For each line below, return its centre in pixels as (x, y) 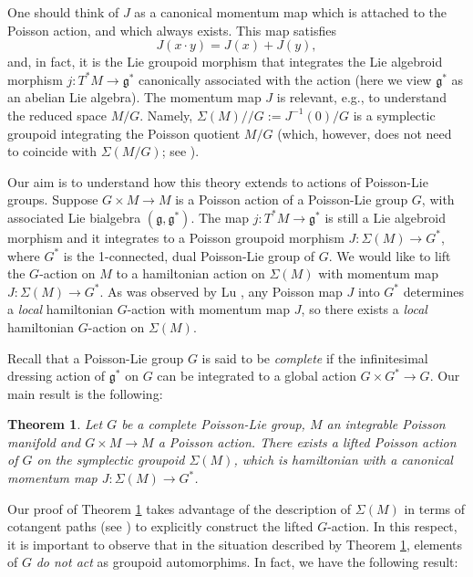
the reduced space (57, 115)
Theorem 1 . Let (55, 424)
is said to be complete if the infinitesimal (315, 357)
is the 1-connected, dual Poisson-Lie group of (189, 255)
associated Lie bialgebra (74, 217)
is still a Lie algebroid (386, 217)
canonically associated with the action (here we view (285, 79)
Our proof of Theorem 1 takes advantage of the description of (180, 508)
